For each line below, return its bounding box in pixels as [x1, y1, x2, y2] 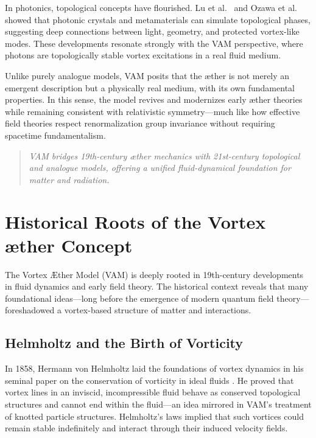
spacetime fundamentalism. [5, 128, 106, 141]
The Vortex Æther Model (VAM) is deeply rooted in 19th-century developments [5, 268, 304, 280]
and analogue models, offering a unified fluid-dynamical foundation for [29, 161, 291, 174]
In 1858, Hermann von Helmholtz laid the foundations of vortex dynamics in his [5, 362, 304, 375]
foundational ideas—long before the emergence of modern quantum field [5, 291, 274, 304]
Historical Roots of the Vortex [5, 209, 266, 234]
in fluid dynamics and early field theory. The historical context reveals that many [5, 280, 309, 293]
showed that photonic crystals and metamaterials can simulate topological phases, [5, 13, 311, 26]
